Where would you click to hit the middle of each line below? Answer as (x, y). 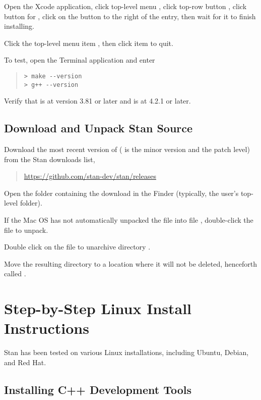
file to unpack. (26, 230)
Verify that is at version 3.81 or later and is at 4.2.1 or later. (97, 101)
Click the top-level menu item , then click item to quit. (89, 43)
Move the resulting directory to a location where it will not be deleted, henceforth (130, 263)
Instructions (47, 328)
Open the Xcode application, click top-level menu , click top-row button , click (125, 6)
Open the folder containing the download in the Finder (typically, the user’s (121, 193)
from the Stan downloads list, (50, 159)
